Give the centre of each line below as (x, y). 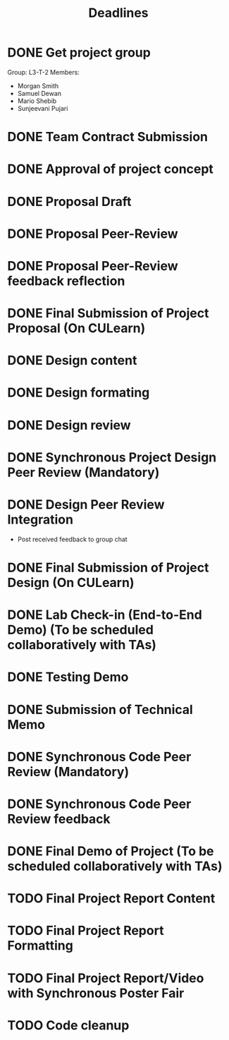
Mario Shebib (37, 101)
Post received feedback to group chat (73, 539)
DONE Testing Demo (68, 677)
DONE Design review (69, 425)
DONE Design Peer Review (86, 504)
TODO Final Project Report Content (111, 899)
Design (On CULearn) (71, 582)
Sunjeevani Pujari (43, 108)
